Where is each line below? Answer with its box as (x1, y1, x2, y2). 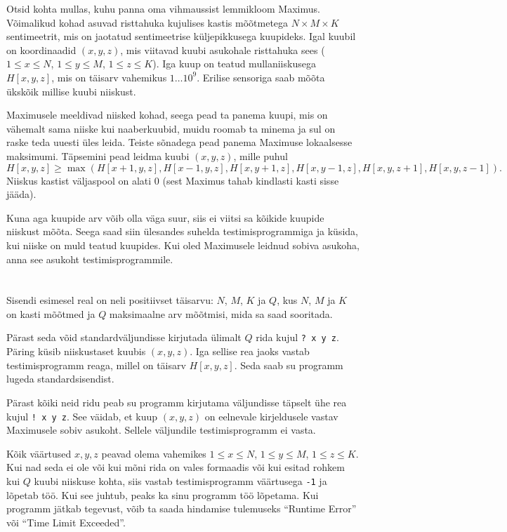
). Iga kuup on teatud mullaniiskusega (152, 56, 316, 71)
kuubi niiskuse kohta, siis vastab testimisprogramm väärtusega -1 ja (34, 473, 327, 488)
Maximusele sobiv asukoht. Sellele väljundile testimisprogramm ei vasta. (6, 423, 316, 437)
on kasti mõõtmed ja (6, 306, 96, 321)
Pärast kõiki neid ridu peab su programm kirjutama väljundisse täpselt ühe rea (6, 394, 347, 409)
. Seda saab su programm (234, 357, 343, 372)
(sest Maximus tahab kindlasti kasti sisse (162, 173, 339, 187)
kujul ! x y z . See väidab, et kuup (6, 408, 158, 423)
